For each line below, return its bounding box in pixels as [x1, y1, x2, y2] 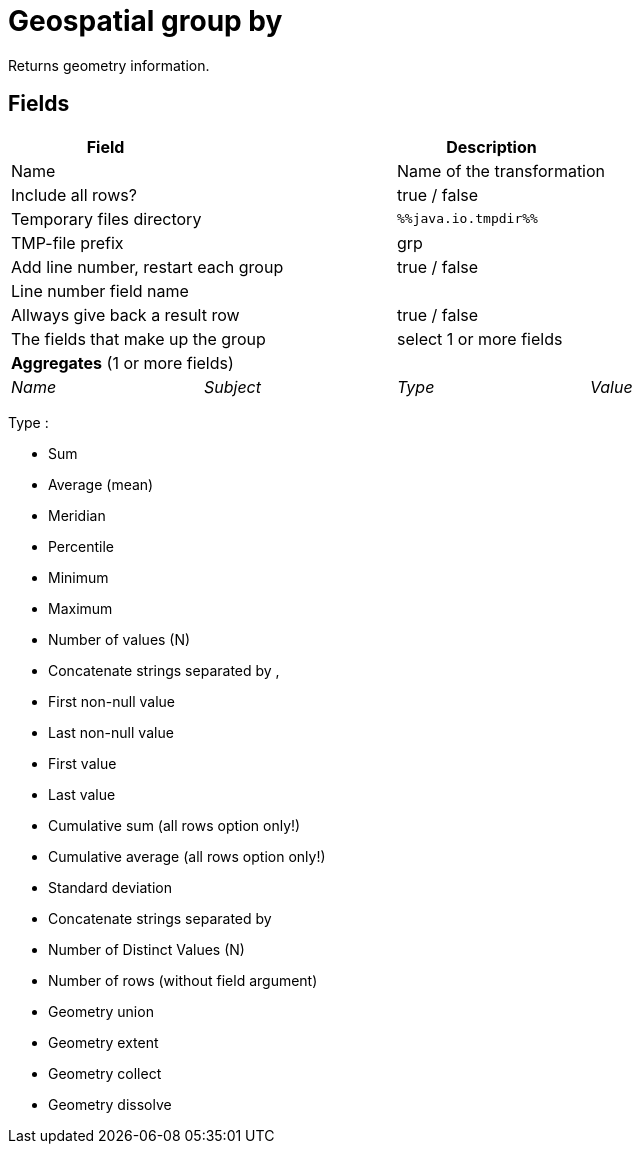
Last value [48, 785, 116, 803]
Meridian [48, 506, 106, 524]
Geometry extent [48, 1033, 159, 1051]
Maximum [48, 599, 113, 617]
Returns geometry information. [8, 56, 210, 74]
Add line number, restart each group [11, 256, 284, 277]
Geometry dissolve [48, 1095, 172, 1113]
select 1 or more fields [397, 328, 563, 349]
